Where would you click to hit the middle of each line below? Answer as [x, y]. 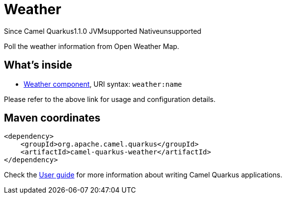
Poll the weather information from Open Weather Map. [92, 46]
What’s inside [38, 65]
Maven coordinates [52, 118]
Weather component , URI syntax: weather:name [103, 84]
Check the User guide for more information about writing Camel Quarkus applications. [143, 175]
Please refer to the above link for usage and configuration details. [110, 99]
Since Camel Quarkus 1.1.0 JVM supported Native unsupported [103, 31]
